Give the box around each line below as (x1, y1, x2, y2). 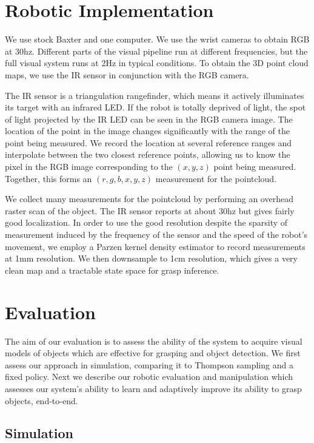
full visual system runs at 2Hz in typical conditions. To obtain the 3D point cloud (5, 56, 309, 69)
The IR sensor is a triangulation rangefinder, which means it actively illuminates (5, 89, 304, 101)
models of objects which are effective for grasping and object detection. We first (5, 347, 301, 359)
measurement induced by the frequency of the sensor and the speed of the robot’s (5, 228, 308, 241)
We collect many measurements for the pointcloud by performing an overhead (5, 192, 293, 205)
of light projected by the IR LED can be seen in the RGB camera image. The (5, 112, 293, 125)
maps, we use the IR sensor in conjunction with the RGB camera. (5, 68, 249, 81)
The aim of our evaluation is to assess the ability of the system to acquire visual (5, 334, 302, 347)
